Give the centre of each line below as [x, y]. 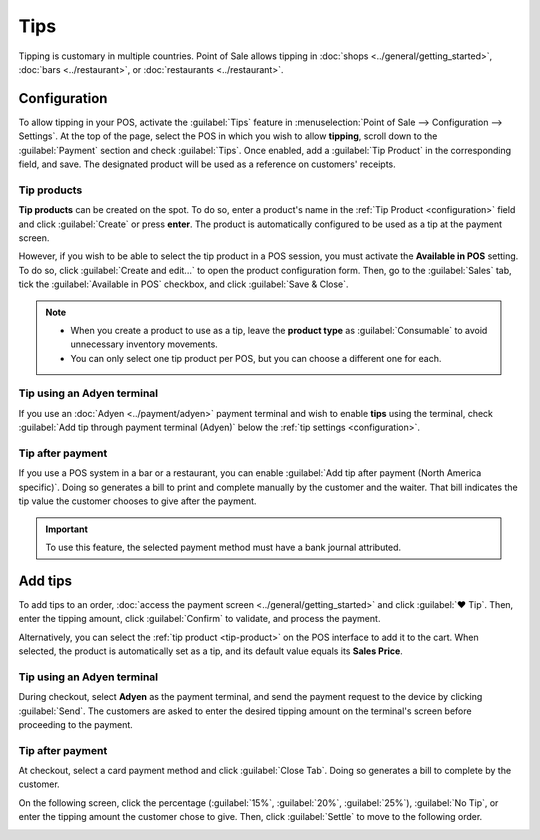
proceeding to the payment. [76, 724]
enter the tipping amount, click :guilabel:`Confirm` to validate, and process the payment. [199, 619]
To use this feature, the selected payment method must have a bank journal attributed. [223, 547]
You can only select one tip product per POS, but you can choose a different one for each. [256, 358]
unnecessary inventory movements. [144, 344]
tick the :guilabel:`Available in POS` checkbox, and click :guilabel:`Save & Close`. [183, 284]
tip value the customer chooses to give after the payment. [137, 501]
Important [67, 529]
